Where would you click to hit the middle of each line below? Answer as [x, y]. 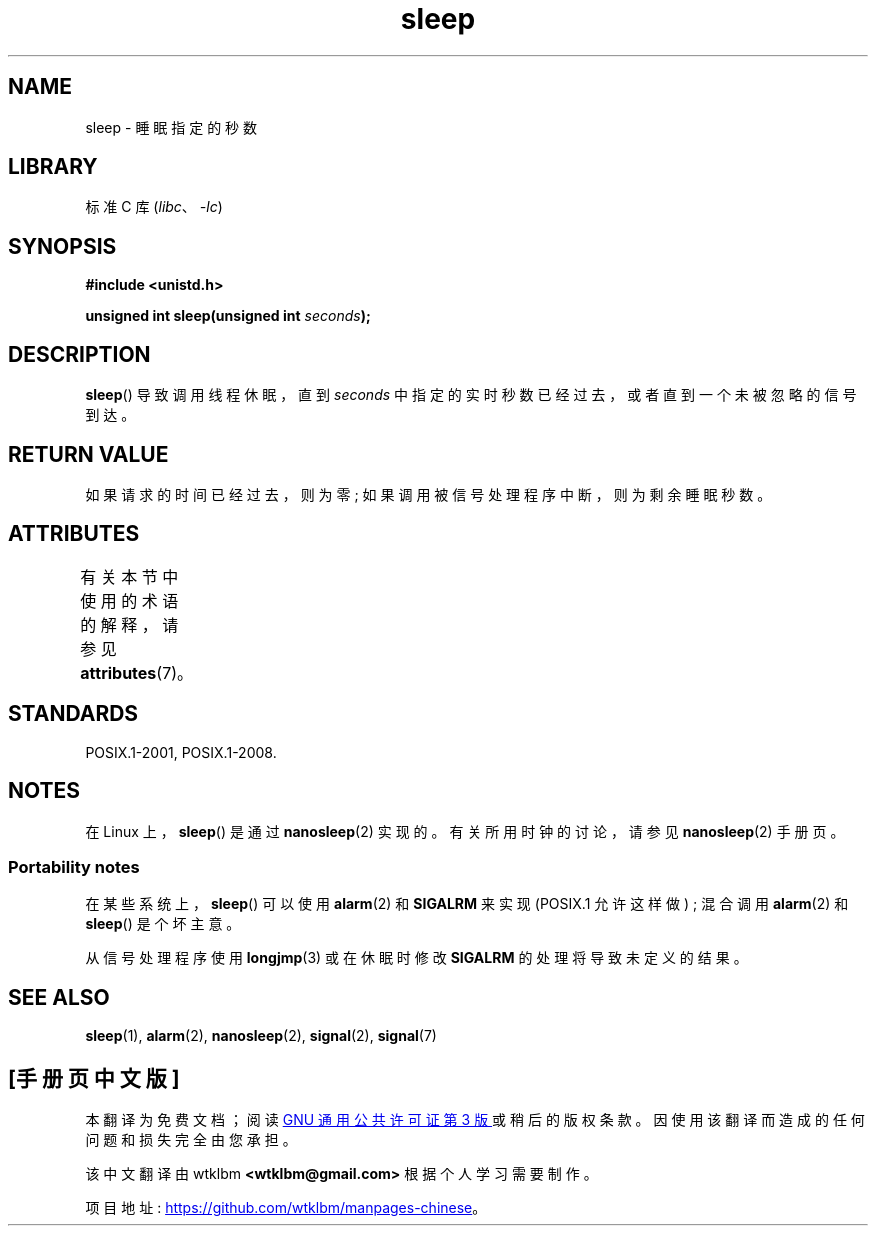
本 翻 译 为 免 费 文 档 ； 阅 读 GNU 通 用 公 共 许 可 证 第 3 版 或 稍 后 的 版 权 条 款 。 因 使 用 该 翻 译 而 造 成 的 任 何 [475, 1119]
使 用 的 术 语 [129, 600]
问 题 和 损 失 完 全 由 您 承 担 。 [191, 1139]
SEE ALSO [59, 997]
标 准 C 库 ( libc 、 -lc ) [154, 207]
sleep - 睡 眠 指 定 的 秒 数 [171, 127]
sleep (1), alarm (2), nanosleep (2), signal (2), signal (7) [261, 1036]
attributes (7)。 [137, 672]
